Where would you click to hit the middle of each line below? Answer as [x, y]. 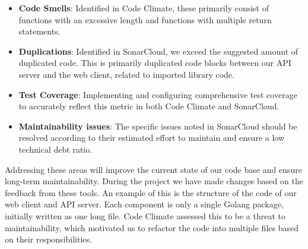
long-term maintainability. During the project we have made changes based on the [154, 181]
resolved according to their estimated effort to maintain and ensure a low [152, 138]
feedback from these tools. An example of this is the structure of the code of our [151, 192]
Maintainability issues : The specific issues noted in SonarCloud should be [158, 126]
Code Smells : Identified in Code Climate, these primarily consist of [144, 8]
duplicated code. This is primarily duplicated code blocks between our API [155, 63]
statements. [39, 31]
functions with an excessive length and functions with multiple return [145, 19]
